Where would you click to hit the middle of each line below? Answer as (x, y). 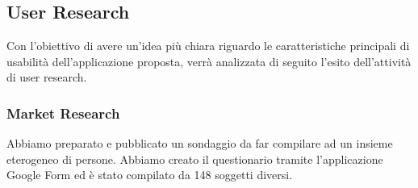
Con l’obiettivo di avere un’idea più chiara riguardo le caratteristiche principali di (208, 46)
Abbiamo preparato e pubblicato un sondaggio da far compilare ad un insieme (200, 143)
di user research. (47, 77)
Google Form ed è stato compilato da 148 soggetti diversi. (150, 175)
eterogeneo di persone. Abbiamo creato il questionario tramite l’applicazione (195, 159)
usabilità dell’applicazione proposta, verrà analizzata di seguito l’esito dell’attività (209, 61)
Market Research (63, 113)
